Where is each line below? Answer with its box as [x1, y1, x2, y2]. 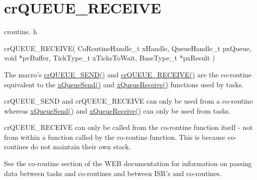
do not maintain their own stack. [30, 141, 131, 152]
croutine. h [4, 26, 37, 37]
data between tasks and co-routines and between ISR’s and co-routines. [4, 168, 222, 178]
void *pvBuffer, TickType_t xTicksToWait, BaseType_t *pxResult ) [4, 53, 215, 63]
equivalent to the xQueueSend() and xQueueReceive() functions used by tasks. [4, 79, 244, 89]
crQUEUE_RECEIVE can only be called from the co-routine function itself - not [4, 122, 253, 132]
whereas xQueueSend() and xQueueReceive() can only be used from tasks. [4, 105, 231, 116]
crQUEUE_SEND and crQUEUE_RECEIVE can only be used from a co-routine [4, 96, 253, 106]
